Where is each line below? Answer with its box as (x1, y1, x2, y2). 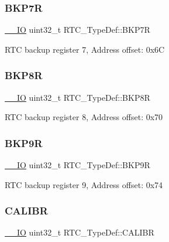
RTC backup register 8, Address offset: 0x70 (5, 111, 163, 123)
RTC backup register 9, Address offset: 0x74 (5, 178, 163, 190)
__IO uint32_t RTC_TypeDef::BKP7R (5, 23, 150, 36)
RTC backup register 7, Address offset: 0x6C (5, 43, 165, 55)
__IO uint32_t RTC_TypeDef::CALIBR (5, 226, 154, 238)
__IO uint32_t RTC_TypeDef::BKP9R (5, 159, 150, 171)
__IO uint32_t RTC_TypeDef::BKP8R (5, 91, 150, 103)
